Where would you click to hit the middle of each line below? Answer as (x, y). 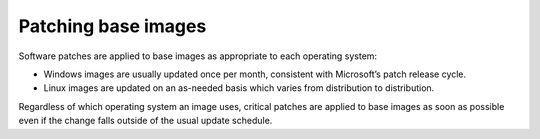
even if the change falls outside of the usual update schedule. (145, 121)
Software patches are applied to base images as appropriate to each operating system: (198, 56)
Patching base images (112, 26)
